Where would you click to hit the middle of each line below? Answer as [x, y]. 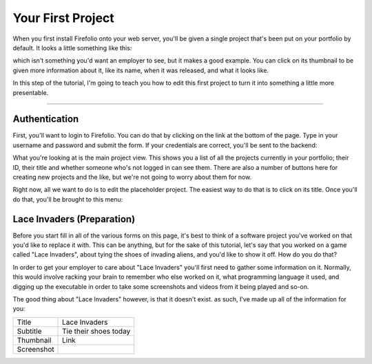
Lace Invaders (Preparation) [74, 219]
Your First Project [64, 18]
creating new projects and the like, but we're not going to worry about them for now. [132, 177]
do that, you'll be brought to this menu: [68, 199]
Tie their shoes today [96, 331]
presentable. [31, 92]
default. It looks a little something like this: [72, 47]
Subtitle [29, 331]
